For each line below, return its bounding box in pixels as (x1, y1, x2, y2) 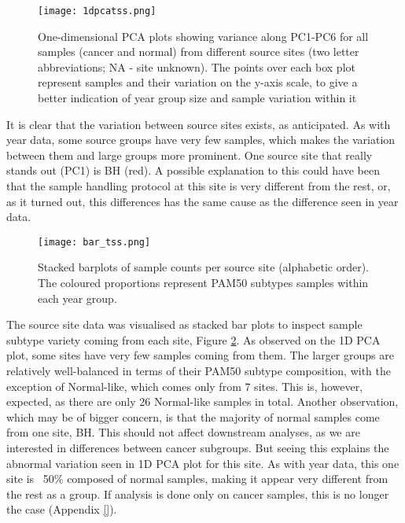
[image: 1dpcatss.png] (38, 6, 156, 17)
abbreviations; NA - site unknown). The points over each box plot (38, 58, 355, 75)
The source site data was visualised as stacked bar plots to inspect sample (6, 316, 363, 333)
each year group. (38, 289, 117, 306)
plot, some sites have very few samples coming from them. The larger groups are (6, 347, 394, 363)
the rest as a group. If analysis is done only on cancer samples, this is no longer (6, 485, 389, 502)
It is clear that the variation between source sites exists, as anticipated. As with (6, 116, 391, 132)
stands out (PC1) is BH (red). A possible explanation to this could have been (6, 162, 380, 179)
